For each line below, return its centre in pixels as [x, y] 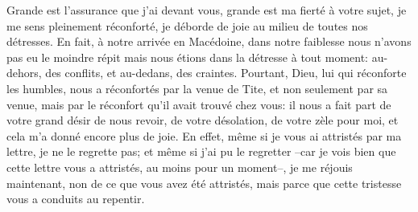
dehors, [24, 73]
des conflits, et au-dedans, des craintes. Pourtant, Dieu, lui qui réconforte [226, 73]
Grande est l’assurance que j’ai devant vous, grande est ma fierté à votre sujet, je [207, 10]
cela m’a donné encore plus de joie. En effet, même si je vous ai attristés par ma [204, 135]
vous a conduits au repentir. [76, 199]
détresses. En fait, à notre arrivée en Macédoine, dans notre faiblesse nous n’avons [209, 41]
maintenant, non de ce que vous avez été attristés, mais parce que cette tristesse [204, 183]
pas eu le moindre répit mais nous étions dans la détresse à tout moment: [187, 57]
